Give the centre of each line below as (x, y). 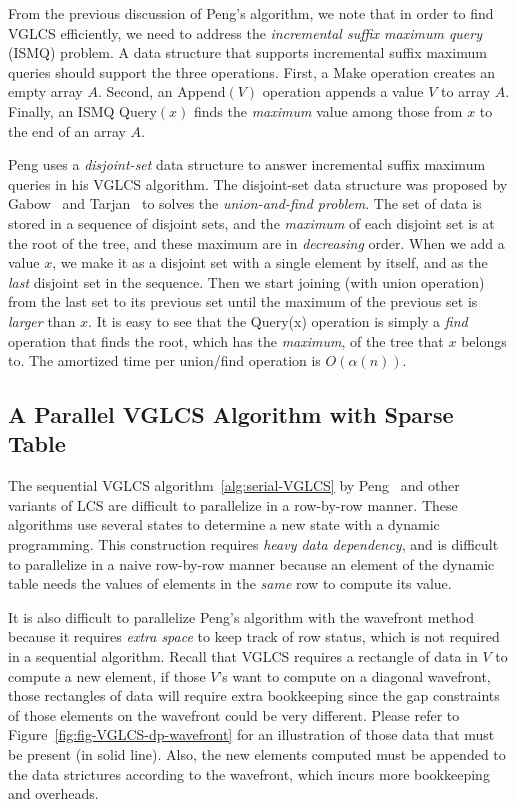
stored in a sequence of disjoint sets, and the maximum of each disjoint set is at (251, 222)
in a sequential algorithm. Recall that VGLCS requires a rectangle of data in (243, 656)
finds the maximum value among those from (328, 110)
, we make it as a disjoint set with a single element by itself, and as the (270, 262)
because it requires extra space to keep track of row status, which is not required (254, 636)
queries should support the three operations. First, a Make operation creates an (252, 71)
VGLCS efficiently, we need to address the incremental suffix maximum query (245, 32)
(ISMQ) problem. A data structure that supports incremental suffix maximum (247, 52)
